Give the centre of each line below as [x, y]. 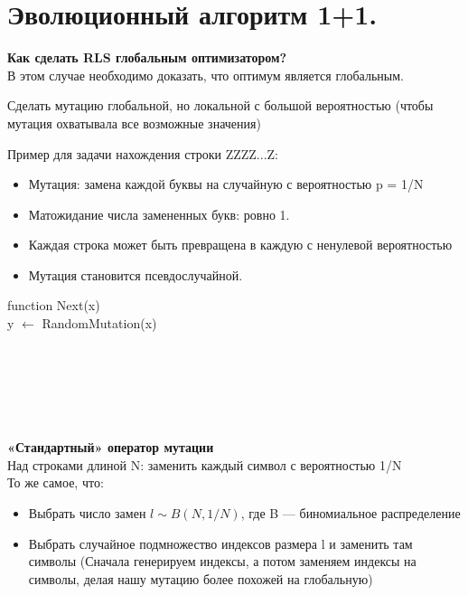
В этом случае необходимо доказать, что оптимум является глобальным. [206, 75]
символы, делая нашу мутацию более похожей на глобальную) [201, 578]
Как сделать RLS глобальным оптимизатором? [147, 57]
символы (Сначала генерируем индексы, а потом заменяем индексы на [222, 561]
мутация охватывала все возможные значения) [134, 123]
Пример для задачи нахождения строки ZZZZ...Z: [143, 153]
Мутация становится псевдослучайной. [136, 274]
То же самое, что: [56, 482]
